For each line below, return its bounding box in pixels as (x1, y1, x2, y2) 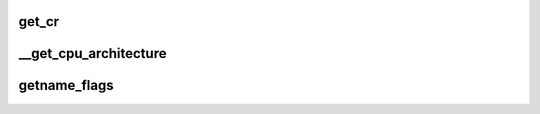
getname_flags (18, 77, 114, 94)
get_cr (18, 13, 60, 30)
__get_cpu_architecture (18, 45, 167, 62)
